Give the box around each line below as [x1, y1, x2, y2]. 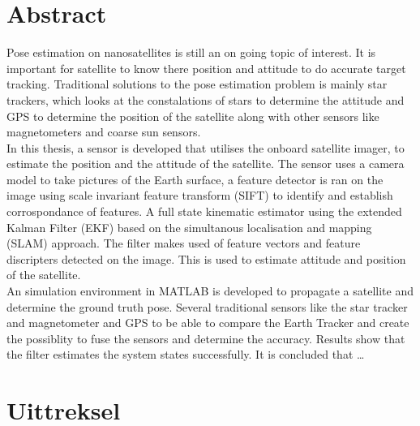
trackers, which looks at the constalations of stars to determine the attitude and [6, 91, 405, 108]
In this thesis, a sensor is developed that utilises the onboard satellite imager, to [6, 139, 405, 156]
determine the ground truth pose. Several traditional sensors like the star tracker [6, 298, 408, 315]
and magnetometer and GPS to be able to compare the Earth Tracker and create [6, 314, 409, 331]
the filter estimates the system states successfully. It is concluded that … [6, 346, 365, 363]
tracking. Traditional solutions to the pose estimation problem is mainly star [6, 75, 388, 93]
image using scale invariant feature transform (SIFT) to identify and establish [6, 187, 393, 204]
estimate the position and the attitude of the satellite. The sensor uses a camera [6, 155, 405, 172]
